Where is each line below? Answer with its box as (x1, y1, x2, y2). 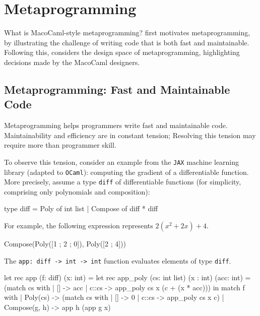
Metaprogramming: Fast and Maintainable (4, 81, 230, 97)
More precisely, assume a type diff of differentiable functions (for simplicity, (4, 176, 241, 187)
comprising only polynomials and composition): (4, 186, 150, 197)
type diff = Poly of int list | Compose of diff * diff (4, 203, 158, 214)
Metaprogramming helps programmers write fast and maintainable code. (4, 120, 228, 131)
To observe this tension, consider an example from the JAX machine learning (4, 156, 239, 167)
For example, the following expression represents (4, 220, 153, 231)
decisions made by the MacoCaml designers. (4, 56, 140, 67)
